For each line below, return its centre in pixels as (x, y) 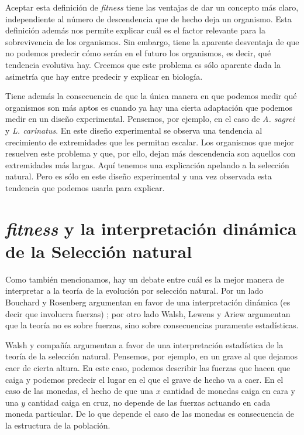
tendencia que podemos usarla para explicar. (85, 187)
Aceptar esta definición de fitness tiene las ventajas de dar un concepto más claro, (152, 7)
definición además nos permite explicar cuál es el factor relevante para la (135, 30)
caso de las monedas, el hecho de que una (79, 391)
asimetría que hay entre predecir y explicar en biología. (104, 76)
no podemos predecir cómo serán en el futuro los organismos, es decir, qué (138, 53)
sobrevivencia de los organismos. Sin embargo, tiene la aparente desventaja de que (152, 41)
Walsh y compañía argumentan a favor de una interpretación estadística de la (144, 344)
